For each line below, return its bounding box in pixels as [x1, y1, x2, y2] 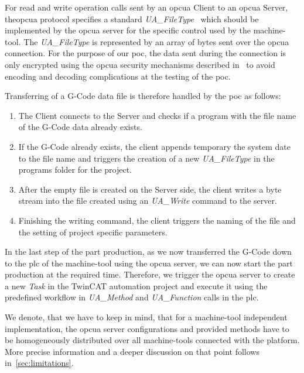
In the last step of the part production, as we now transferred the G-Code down [5, 245, 292, 258]
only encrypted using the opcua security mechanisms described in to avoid [5, 58, 275, 70]
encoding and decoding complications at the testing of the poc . [5, 70, 231, 82]
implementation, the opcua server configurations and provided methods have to [5, 322, 289, 334]
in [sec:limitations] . [5, 357, 74, 369]
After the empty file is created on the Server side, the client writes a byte [18, 183, 282, 195]
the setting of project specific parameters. [18, 225, 168, 238]
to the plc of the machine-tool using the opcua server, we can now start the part [5, 256, 293, 269]
